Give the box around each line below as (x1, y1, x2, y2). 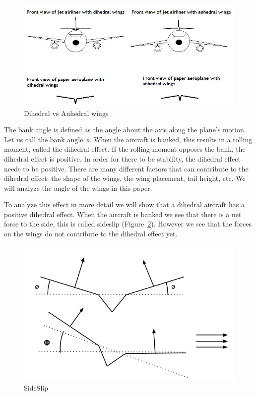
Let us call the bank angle (4, 134, 83, 144)
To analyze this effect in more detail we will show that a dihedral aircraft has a (4, 199, 245, 210)
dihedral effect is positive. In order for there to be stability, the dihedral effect (4, 153, 241, 164)
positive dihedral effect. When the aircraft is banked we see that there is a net (4, 209, 242, 219)
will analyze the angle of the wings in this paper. (4, 182, 152, 193)
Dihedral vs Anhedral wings (24, 108, 109, 118)
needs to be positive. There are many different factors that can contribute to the (4, 163, 249, 173)
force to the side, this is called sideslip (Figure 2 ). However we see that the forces (4, 219, 252, 229)
